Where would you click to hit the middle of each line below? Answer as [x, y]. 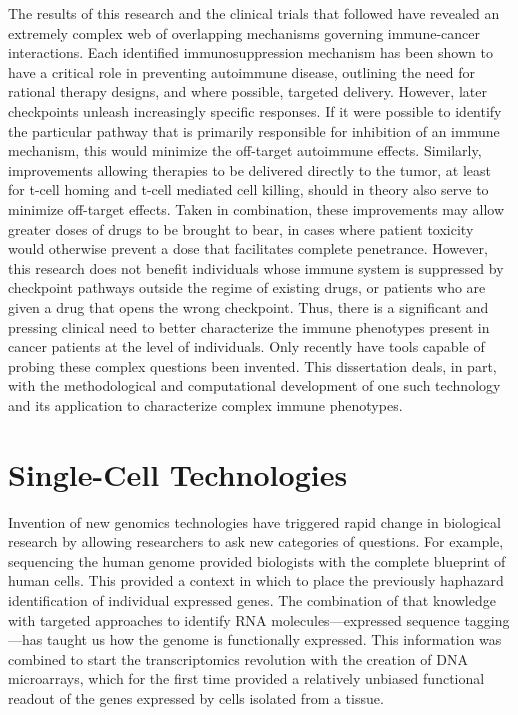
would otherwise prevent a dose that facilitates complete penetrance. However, [248, 248]
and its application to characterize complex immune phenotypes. [205, 404]
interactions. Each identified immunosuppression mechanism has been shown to [250, 52]
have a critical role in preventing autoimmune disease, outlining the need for [241, 71]
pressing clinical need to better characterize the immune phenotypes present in [249, 326]
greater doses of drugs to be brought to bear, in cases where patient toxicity [241, 228]
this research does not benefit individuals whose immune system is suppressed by [256, 267]
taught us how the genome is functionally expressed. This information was [274, 639]
